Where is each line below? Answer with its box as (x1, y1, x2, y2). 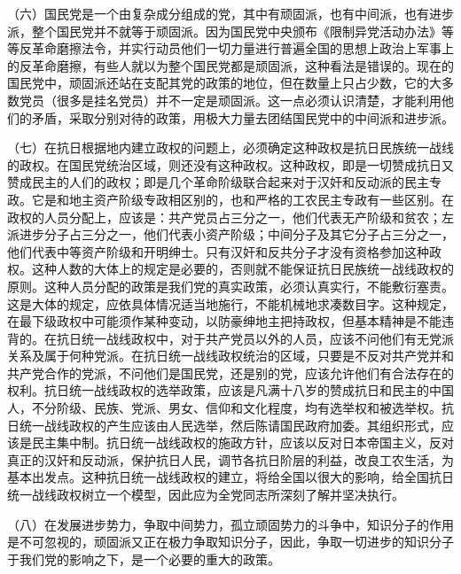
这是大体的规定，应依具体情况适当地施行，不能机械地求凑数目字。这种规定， (7, 294, 454, 313)
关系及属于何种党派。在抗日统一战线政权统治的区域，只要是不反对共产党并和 (7, 346, 454, 365)
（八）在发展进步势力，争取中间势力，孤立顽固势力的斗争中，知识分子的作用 (7, 515, 454, 533)
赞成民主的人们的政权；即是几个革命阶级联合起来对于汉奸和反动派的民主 (7, 173, 429, 191)
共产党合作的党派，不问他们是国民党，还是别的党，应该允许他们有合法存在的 (7, 363, 454, 382)
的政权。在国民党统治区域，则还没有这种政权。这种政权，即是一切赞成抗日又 (7, 155, 454, 174)
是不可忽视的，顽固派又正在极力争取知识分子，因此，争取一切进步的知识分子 (7, 532, 454, 551)
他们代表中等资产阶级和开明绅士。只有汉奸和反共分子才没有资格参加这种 (7, 242, 429, 260)
